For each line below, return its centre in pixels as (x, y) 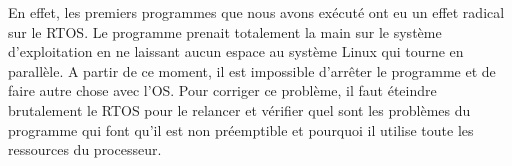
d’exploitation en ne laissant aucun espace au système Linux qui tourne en (236, 51)
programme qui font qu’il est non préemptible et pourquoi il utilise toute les (241, 129)
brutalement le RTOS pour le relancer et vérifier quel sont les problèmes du (239, 109)
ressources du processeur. (85, 149)
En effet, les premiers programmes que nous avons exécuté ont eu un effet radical (256, 12)
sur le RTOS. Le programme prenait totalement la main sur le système (225, 31)
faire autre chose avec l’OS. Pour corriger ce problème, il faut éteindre (222, 90)
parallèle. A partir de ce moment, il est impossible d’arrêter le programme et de (252, 70)
